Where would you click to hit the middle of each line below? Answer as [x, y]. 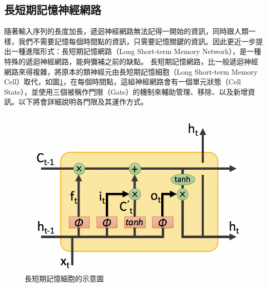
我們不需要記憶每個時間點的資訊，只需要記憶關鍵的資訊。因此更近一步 [137, 41]
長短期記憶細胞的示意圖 [64, 279]
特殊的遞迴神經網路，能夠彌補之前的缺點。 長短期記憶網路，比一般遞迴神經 [131, 61]
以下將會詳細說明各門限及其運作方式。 [83, 102]
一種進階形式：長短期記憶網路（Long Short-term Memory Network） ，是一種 [136, 51]
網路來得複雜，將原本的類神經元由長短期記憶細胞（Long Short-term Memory [131, 71]
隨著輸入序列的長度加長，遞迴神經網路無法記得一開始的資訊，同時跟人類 [126, 31]
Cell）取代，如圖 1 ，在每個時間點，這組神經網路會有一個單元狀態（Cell [123, 82]
